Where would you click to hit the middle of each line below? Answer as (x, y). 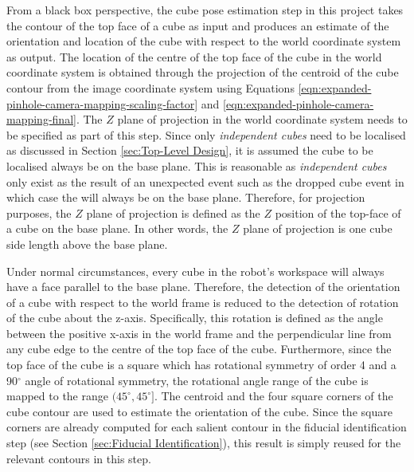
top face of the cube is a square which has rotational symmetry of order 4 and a (201, 365)
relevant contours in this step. (79, 458)
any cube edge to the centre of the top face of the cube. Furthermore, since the (199, 349)
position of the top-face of (338, 212)
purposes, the (39, 212)
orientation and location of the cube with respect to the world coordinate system (204, 41)
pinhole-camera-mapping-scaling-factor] (102, 103)
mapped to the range (57, 396)
